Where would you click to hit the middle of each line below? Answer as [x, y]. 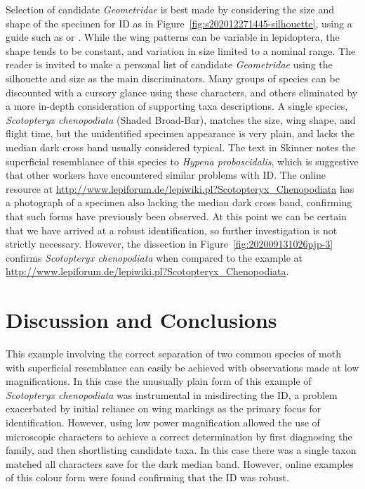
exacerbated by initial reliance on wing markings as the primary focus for [164, 408]
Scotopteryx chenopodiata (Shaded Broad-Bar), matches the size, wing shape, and [181, 119]
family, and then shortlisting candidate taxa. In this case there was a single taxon [181, 450]
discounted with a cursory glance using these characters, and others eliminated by [182, 92]
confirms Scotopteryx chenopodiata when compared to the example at [154, 257]
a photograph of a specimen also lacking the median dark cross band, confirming [179, 202]
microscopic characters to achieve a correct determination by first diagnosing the [179, 436]
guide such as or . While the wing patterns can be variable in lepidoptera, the [173, 37]
